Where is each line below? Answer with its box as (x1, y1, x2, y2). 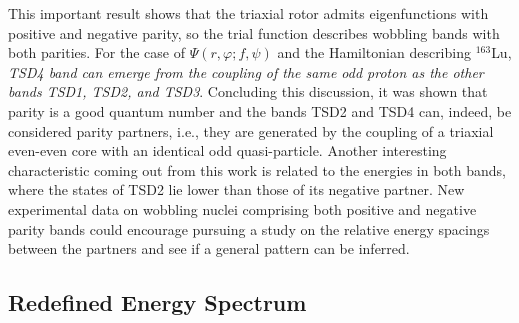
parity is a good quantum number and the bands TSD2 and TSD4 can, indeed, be (8, 100, 512, 121)
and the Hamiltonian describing (277, 42, 471, 63)
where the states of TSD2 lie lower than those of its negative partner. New (8, 179, 465, 200)
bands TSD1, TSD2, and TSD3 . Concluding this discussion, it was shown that (8, 81, 488, 102)
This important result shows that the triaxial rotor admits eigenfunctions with (8, 3, 489, 23)
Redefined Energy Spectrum (8, 287, 307, 318)
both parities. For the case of (8, 42, 185, 63)
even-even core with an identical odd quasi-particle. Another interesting (8, 140, 447, 161)
